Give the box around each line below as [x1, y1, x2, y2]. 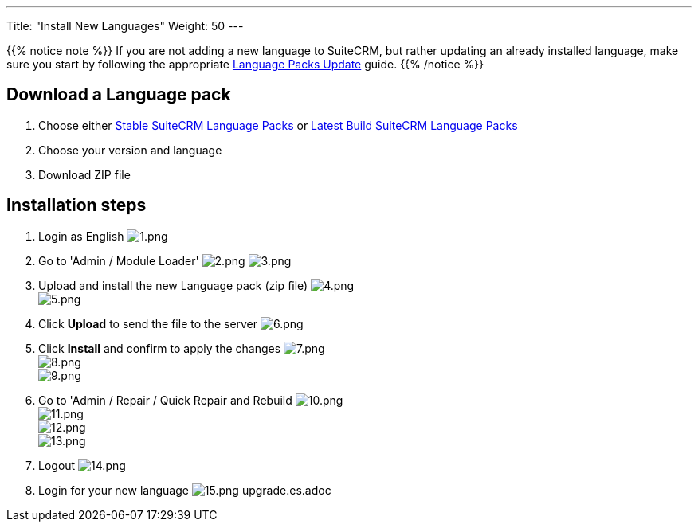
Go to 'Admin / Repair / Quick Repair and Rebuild [38, 393, 292, 407]
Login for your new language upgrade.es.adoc [38, 483, 331, 497]
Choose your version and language [38, 143, 222, 157]
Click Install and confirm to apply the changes [38, 341, 281, 355]
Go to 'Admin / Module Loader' [38, 253, 199, 268]
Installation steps [6, 195, 147, 216]
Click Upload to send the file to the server [38, 316, 258, 330]
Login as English [38, 229, 124, 243]
